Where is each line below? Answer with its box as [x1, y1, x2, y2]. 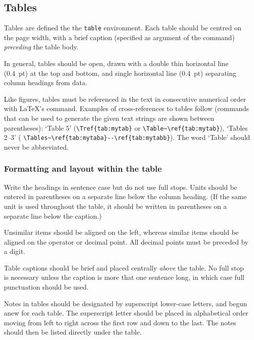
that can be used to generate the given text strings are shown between [4, 113, 214, 123]
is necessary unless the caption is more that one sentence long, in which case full [4, 272, 245, 282]
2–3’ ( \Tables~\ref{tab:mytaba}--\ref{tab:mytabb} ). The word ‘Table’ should [4, 132, 250, 142]
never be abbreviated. [4, 141, 69, 152]
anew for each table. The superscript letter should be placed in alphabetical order [4, 308, 249, 318]
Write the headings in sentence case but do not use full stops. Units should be [4, 181, 237, 192]
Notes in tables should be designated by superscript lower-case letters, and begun [4, 298, 247, 308]
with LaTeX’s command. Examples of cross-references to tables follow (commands [4, 103, 249, 113]
